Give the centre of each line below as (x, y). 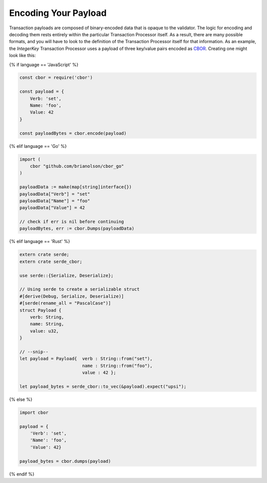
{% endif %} (22, 474)
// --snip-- (34, 352)
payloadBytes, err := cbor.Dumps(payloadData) (77, 229)
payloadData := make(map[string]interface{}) (76, 187)
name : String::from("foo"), (117, 365)
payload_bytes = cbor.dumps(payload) (65, 461)
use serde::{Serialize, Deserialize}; (67, 275)
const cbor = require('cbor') (56, 78)
